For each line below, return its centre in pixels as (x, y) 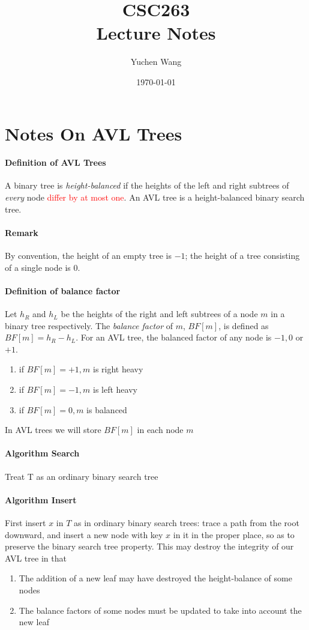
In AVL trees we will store (53, 430)
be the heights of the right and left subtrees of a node (159, 314)
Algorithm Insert (41, 499)
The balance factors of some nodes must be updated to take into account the (160, 610)
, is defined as (244, 325)
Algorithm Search (42, 453)
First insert (25, 522)
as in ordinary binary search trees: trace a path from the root (187, 522)
